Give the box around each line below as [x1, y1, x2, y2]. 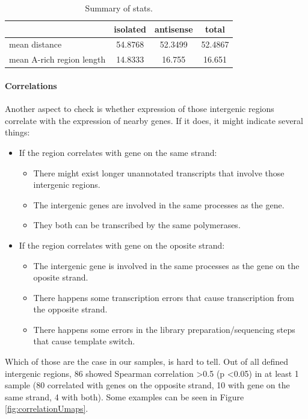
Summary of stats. [85, 2, 153, 14]
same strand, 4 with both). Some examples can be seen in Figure [5, 390, 244, 403]
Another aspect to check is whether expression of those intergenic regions [5, 102, 274, 115]
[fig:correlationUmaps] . [5, 402, 88, 415]
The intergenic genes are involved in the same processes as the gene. [33, 198, 285, 211]
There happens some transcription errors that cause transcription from [33, 291, 294, 303]
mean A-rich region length [9, 53, 106, 66]
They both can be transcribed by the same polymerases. [33, 219, 241, 231]
